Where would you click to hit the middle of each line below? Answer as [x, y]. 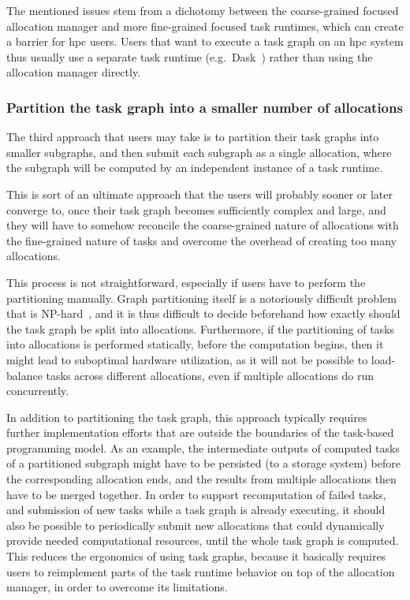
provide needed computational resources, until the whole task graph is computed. [203, 540]
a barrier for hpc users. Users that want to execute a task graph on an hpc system [205, 41]
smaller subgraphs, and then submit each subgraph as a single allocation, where [199, 152]
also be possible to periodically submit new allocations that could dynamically [196, 525]
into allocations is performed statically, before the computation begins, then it [195, 344]
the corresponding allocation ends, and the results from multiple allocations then [201, 479]
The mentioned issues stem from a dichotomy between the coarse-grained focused [203, 10]
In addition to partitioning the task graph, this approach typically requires [187, 417]
